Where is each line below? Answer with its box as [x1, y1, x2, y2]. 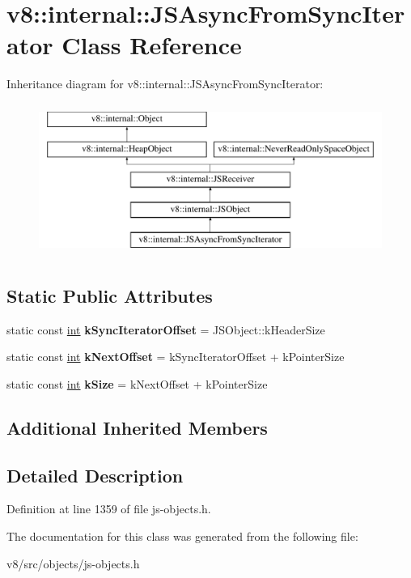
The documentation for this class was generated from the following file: [6, 528, 358, 545]
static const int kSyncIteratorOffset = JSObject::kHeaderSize [6, 321, 325, 338]
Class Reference [61, 28, 242, 62]
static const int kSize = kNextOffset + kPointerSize [6, 375, 268, 392]
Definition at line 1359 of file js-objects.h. [6, 500, 211, 517]
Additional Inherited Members [6, 414, 268, 440]
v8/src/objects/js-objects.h [6, 555, 140, 572]
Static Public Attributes [6, 283, 213, 308]
